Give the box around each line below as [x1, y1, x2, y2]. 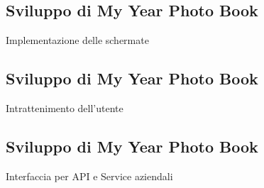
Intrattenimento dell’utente [6, 101, 123, 115]
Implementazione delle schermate [6, 33, 149, 48]
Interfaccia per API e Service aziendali [6, 168, 173, 183]
